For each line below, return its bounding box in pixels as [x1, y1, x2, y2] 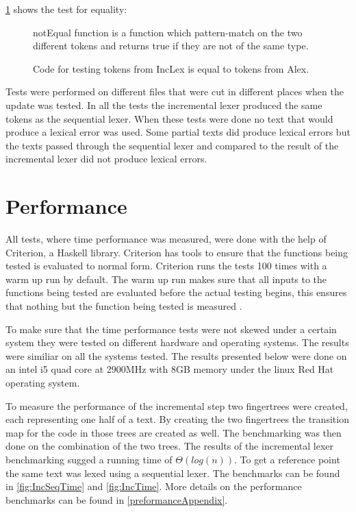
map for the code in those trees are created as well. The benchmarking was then [5, 425, 342, 439]
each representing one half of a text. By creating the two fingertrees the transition [5, 412, 349, 426]
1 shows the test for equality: [5, 2, 127, 16]
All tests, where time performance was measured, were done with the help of [5, 232, 327, 246]
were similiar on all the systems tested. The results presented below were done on [5, 348, 347, 363]
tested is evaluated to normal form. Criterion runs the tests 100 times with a [5, 258, 327, 273]
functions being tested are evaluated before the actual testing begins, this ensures [5, 285, 347, 300]
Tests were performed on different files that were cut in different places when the [5, 84, 344, 99]
